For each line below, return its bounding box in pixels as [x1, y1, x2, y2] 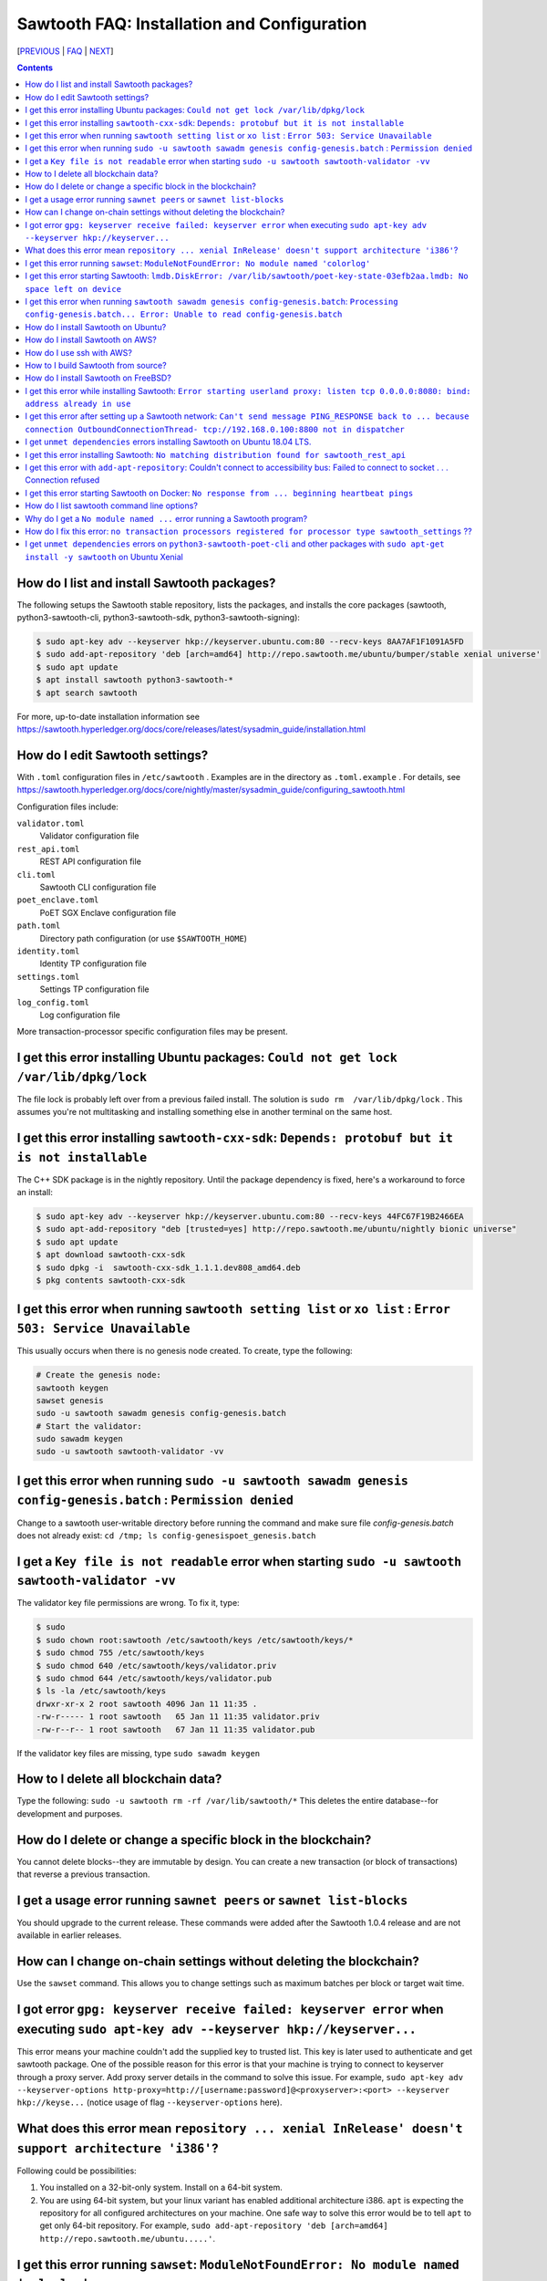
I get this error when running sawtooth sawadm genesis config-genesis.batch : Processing [25, 296, 398, 307]
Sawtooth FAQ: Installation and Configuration [16, 14, 367, 34]
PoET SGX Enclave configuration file [39, 907, 177, 918]
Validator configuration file [39, 830, 140, 841]
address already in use [25, 399, 131, 410]
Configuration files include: [16, 801, 119, 812]
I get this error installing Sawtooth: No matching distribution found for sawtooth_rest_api [25, 449, 407, 460]
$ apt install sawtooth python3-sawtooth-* [36, 675, 234, 685]
